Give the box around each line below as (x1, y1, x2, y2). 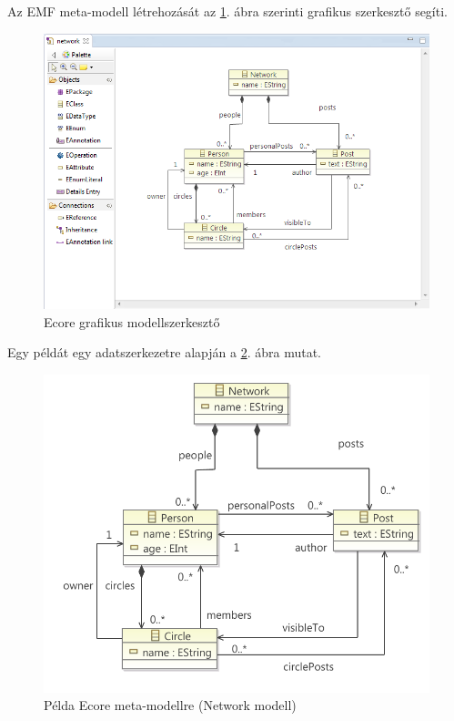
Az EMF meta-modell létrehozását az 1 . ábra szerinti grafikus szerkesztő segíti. (7, 2, 448, 20)
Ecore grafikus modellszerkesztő (44, 312, 220, 331)
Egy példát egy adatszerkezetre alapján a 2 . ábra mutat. (7, 343, 321, 362)
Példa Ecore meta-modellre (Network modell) (44, 695, 297, 715)
